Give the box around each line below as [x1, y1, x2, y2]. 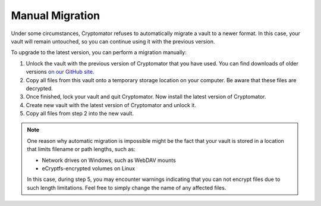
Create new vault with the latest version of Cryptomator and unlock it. [26, 101, 196, 108]
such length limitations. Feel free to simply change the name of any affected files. [27, 184, 226, 191]
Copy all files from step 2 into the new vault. [26, 110, 134, 117]
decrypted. [26, 85, 53, 92]
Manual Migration [11, 9, 100, 22]
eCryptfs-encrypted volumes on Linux [42, 165, 136, 172]
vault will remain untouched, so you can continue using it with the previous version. [11, 38, 215, 45]
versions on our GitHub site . [26, 68, 95, 76]
